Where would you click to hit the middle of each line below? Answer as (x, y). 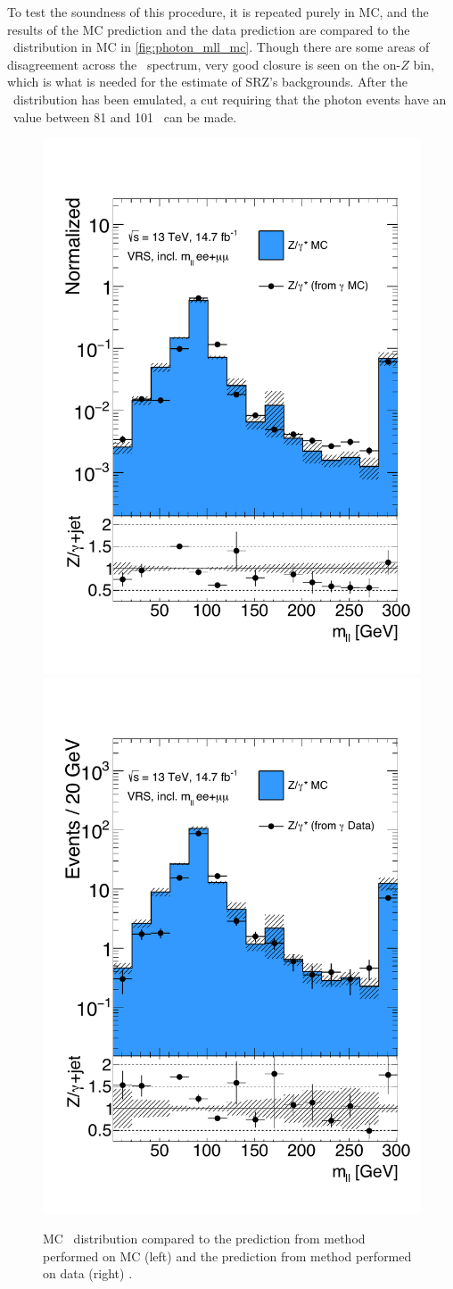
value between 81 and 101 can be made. (125, 116)
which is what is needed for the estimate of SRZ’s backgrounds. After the (208, 82)
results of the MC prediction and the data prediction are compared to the (209, 29)
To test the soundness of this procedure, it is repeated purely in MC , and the (218, 12)
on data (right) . (88, 1273)
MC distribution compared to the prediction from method (204, 1239)
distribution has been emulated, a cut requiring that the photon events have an (230, 99)
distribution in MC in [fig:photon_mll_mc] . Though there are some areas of (221, 47)
